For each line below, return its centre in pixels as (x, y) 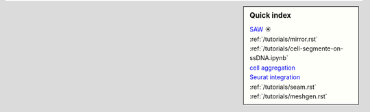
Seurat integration (275, 77)
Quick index (270, 15)
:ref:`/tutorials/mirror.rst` (284, 39)
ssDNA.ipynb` (269, 58)
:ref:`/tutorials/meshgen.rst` (289, 96)
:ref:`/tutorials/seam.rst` (283, 87)
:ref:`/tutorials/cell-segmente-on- (297, 48)
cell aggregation (273, 68)
